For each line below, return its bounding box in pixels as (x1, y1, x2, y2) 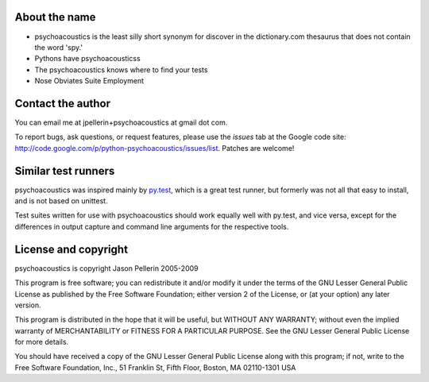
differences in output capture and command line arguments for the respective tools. (14, 222, 289, 231)
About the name (14, 10, 96, 24)
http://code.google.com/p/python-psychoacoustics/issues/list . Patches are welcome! (14, 143, 295, 152)
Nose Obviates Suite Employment (34, 76, 145, 86)
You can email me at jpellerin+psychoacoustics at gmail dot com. (14, 118, 228, 127)
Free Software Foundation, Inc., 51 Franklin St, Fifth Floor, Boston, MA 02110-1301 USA (14, 362, 296, 372)
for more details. (14, 338, 69, 347)
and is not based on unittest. (14, 196, 108, 206)
